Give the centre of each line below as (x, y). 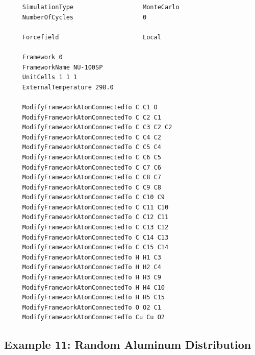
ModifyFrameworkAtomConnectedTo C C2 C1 (92, 117)
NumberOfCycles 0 (84, 17)
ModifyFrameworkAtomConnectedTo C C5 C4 (92, 147)
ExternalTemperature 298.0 (68, 87)
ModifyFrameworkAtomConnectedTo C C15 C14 (95, 247)
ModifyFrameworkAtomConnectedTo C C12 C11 (95, 217)
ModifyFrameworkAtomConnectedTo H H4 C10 (93, 287)
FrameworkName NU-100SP (62, 67)
